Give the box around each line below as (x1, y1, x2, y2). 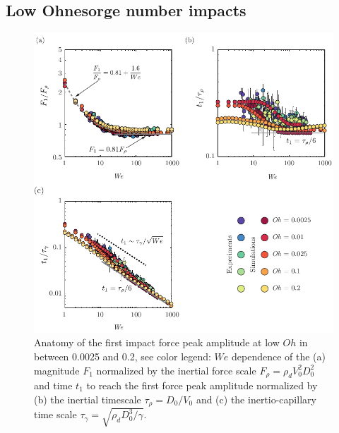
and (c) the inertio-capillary (196, 391, 316, 406)
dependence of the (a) (232, 348, 326, 363)
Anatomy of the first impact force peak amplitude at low (34, 335, 280, 350)
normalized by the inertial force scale (96, 362, 256, 377)
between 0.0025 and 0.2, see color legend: (34, 348, 211, 363)
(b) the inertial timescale (34, 391, 141, 406)
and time (34, 377, 73, 392)
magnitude (34, 362, 80, 377)
